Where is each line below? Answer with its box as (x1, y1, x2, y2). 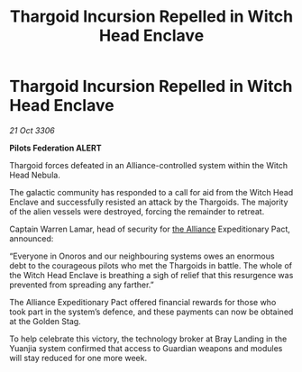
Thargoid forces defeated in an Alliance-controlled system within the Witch (9, 159, 288, 170)
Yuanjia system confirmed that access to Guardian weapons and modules (9, 342, 283, 353)
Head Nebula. (9, 169, 60, 180)
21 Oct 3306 (9, 124, 56, 136)
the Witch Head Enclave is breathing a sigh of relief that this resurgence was (9, 269, 294, 280)
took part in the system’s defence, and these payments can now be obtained (9, 306, 294, 317)
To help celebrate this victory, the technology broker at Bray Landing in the (9, 333, 288, 344)
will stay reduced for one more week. (9, 352, 147, 363)
